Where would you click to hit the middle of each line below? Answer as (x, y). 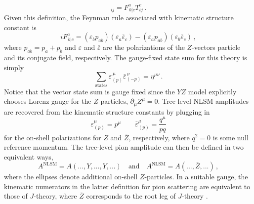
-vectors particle (216, 47)
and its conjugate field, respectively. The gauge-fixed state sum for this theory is (126, 58)
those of (16, 196)
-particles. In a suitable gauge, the (196, 177)
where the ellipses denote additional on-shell (71, 177)
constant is (20, 27)
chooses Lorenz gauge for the (48, 101)
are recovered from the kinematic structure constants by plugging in (107, 111)
